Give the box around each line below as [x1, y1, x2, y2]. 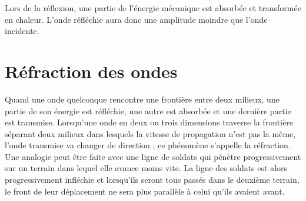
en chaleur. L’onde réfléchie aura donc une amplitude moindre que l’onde [5, 13, 268, 25]
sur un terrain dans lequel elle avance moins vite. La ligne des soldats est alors [5, 162, 288, 174]
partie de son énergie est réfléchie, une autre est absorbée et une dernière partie [5, 104, 291, 117]
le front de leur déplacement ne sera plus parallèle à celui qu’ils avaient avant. [5, 185, 285, 197]
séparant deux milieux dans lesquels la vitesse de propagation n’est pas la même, [5, 127, 296, 139]
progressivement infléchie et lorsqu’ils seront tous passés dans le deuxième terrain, [5, 173, 300, 186]
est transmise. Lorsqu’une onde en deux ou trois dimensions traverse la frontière [5, 116, 293, 128]
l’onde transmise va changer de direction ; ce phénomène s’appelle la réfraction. [5, 139, 291, 151]
